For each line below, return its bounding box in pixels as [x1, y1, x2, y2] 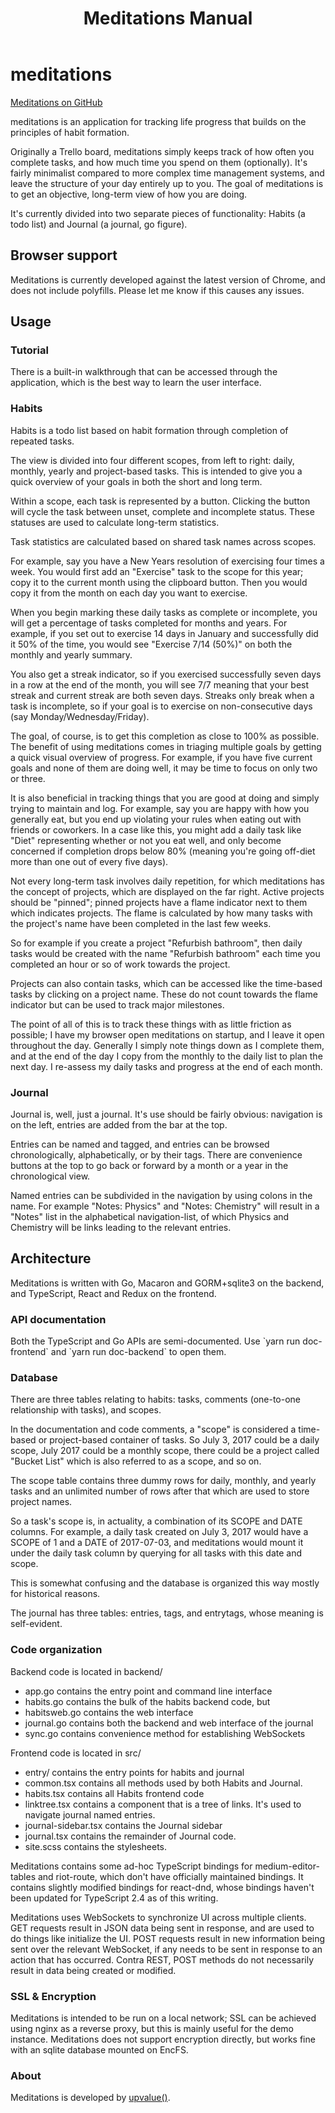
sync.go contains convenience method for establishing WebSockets [24, 1727, 306, 1739]
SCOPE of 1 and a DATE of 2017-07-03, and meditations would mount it [10, 1537, 304, 1549]
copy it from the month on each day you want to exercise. [10, 587, 248, 599]
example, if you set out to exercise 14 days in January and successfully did [10, 627, 319, 639]
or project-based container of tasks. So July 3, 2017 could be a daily [38, 1434, 320, 1446]
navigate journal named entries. [24, 1808, 156, 1821]
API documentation [10, 1312, 107, 1326]
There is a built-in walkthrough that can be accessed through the [10, 366, 278, 378]
